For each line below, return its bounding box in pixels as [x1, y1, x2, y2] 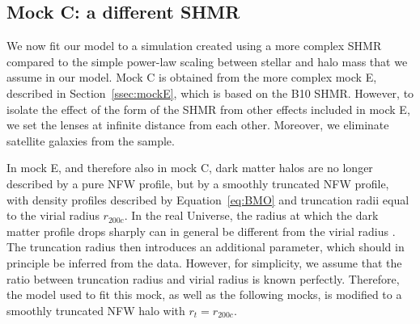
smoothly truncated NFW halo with [6, 301, 185, 318]
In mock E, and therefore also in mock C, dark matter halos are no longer [6, 159, 373, 176]
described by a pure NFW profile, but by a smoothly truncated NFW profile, [6, 175, 389, 191]
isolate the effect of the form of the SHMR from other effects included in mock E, [6, 100, 410, 117]
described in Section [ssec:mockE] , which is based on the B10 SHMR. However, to [6, 84, 414, 101]
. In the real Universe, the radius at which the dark [124, 207, 379, 224]
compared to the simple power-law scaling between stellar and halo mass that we [6, 53, 408, 69]
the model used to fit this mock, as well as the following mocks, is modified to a [6, 286, 402, 303]
